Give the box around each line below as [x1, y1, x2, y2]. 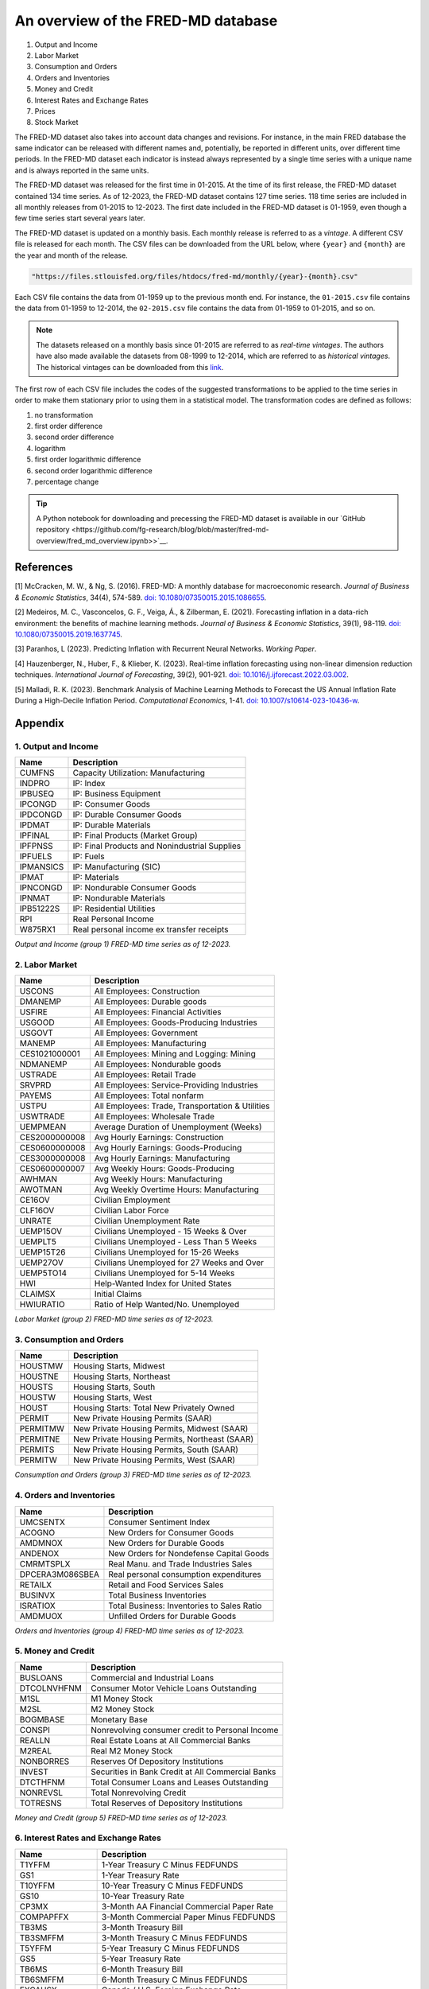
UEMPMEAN [19, 1122, 67, 1133]
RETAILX [19, 1579, 52, 1590]
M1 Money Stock [91, 1693, 153, 1704]
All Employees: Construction [94, 986, 200, 997]
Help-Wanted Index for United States [94, 1278, 232, 1289]
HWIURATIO [19, 1299, 65, 1310]
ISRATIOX [19, 1600, 56, 1611]
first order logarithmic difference [34, 454, 141, 465]
